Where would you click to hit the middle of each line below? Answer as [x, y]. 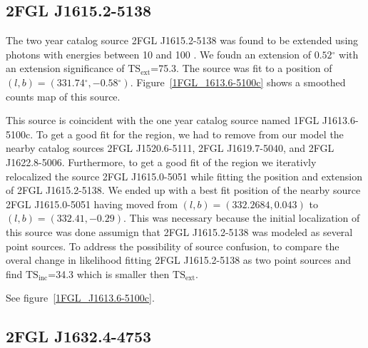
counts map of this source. [63, 96]
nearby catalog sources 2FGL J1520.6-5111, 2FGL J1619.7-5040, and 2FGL [170, 148]
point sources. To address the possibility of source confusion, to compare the [173, 246]
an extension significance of [65, 68]
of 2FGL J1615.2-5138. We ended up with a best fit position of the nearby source [183, 190]
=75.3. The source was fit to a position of [241, 68]
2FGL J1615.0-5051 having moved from [92, 204]
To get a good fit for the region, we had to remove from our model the [190, 134]
